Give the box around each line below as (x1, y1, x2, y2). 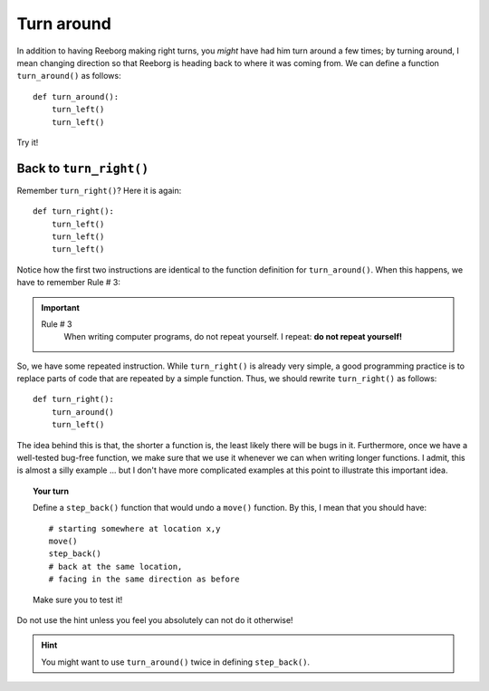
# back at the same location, (48, 561, 183, 571)
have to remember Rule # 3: (16, 277, 121, 288)
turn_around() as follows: (16, 71, 121, 82)
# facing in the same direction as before (48, 574, 240, 584)
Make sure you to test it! (33, 594, 123, 605)
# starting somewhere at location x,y (48, 523, 221, 533)
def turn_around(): (33, 91, 120, 101)
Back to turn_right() (16, 160, 149, 176)
